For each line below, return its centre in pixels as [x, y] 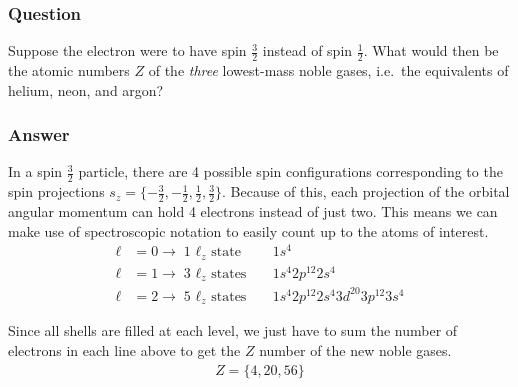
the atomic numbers [69, 70]
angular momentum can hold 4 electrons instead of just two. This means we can [253, 211]
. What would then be [431, 50]
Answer [39, 134]
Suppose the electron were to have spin [127, 50]
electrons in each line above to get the [124, 350]
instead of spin [307, 50]
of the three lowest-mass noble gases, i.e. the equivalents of [328, 70]
